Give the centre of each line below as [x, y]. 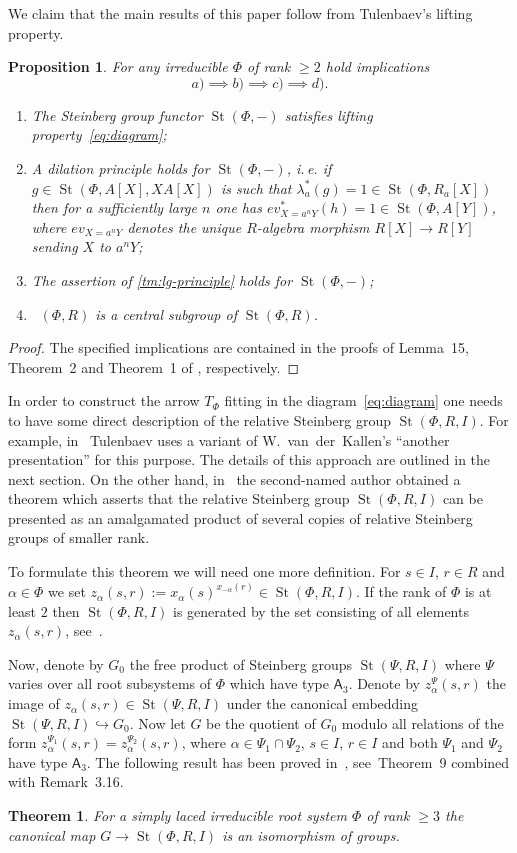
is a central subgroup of [166, 313]
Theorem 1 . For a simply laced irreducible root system [177, 815]
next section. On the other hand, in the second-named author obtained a [234, 478]
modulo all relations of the [422, 722]
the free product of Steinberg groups [241, 663]
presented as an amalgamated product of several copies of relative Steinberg [240, 517]
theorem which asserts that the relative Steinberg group [179, 498]
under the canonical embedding [322, 703]
